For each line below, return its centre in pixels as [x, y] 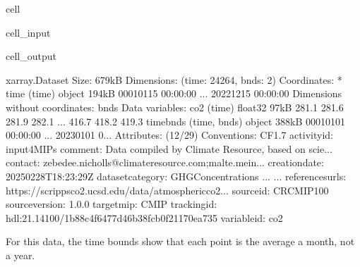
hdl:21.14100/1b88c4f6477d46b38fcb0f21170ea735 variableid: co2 [144, 217]
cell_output [31, 56]
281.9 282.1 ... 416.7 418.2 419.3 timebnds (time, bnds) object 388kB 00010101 [176, 121]
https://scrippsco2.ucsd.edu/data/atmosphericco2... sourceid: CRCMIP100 [167, 190]
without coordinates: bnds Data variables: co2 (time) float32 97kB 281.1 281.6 [175, 107]
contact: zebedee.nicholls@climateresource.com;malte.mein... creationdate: [165, 162]
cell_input [28, 32]
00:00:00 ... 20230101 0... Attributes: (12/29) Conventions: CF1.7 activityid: [169, 135]
